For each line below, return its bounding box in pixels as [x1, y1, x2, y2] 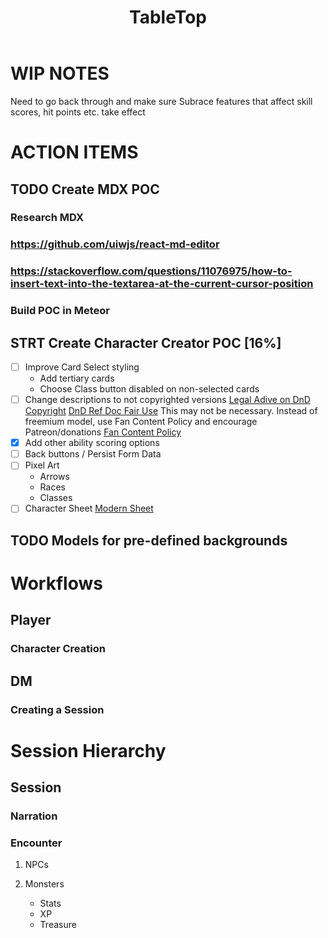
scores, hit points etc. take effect [10, 106, 146, 118]
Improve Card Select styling [24, 361, 140, 373]
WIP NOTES [10, 62, 110, 85]
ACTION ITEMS [10, 141, 139, 164]
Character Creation [10, 642, 106, 656]
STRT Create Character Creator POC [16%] [10, 334, 282, 351]
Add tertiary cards [39, 372, 115, 385]
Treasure [39, 919, 77, 931]
